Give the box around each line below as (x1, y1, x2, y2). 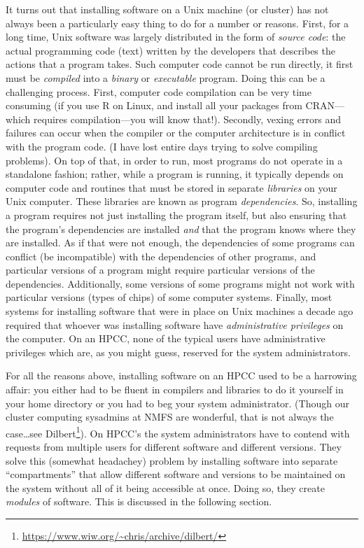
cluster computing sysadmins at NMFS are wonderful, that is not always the (6, 409, 334, 424)
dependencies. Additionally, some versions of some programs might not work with (6, 276, 355, 290)
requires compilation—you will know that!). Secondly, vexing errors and (34, 111, 342, 126)
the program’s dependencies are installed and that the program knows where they (6, 221, 356, 236)
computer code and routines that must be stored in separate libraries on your (6, 180, 337, 195)
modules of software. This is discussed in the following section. (6, 494, 272, 509)
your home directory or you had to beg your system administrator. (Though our (6, 395, 349, 410)
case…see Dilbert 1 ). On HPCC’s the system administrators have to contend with (6, 423, 350, 440)
